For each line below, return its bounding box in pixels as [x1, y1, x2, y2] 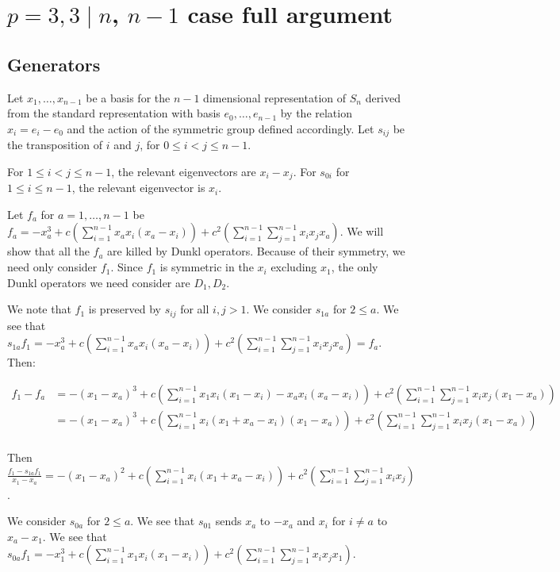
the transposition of [7, 136, 102, 153]
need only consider [7, 259, 98, 275]
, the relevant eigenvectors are [111, 163, 256, 179]
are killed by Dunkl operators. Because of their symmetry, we [107, 243, 405, 259]
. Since [110, 259, 143, 275]
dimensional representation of [203, 89, 347, 106]
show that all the [7, 243, 90, 259]
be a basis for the [86, 89, 171, 106]
